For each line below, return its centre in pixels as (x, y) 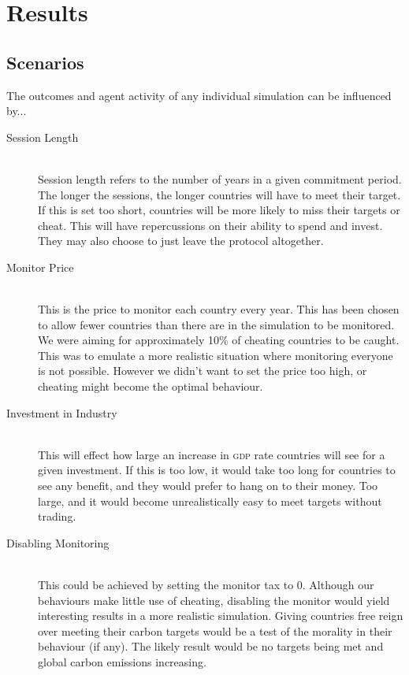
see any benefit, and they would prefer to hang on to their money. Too (208, 486)
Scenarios (45, 62)
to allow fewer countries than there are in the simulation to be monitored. (216, 324)
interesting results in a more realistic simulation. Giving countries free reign (221, 616)
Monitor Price (40, 267)
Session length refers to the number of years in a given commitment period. (220, 178)
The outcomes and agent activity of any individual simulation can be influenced (199, 95)
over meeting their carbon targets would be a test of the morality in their (215, 630)
